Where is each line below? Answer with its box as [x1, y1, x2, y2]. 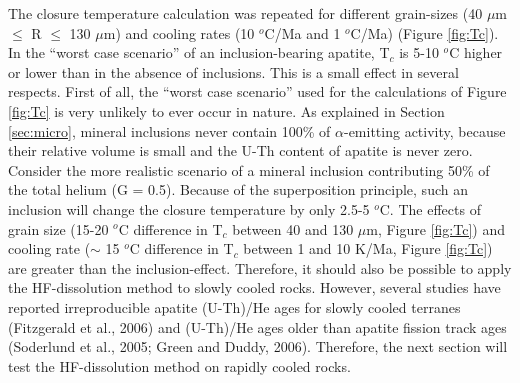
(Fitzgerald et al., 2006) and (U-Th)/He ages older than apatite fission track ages [8, 316, 507, 337]
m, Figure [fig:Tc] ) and [366, 218, 505, 239]
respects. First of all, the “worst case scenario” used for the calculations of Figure [8, 81, 507, 102]
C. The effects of [379, 198, 481, 219]
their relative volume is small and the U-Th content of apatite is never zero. [8, 140, 473, 161]
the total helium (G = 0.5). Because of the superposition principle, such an [8, 179, 468, 200]
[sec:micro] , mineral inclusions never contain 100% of [8, 120, 331, 141]
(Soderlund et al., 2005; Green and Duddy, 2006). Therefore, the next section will [8, 336, 508, 357]
